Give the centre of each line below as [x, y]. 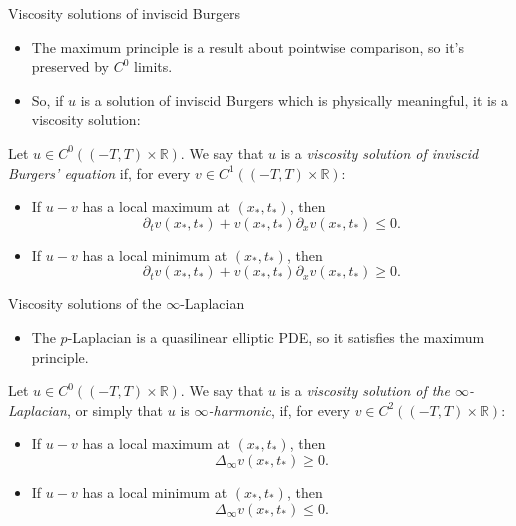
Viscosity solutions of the [85, 303]
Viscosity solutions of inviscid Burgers [124, 13]
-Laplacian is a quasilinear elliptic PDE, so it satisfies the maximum [276, 336]
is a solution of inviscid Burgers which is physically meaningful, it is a [294, 99]
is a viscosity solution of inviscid [379, 152]
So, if [47, 99]
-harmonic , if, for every [279, 409]
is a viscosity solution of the [365, 390]
